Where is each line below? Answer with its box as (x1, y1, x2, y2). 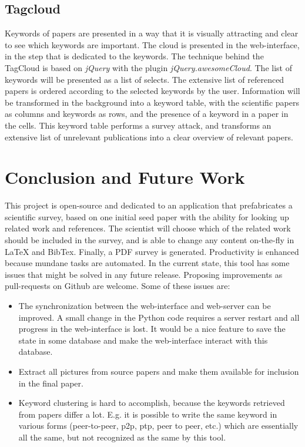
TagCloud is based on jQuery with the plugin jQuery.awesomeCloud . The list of (5, 61, 292, 73)
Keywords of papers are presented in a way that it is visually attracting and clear (5, 27, 299, 39)
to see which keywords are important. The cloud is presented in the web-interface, (5, 38, 300, 51)
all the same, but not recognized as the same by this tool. (18, 431, 226, 443)
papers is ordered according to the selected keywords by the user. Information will (5, 85, 300, 97)
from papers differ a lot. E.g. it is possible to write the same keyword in (18, 408, 277, 420)
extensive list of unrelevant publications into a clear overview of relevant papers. (5, 130, 293, 143)
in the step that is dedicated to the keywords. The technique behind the (5, 50, 264, 62)
